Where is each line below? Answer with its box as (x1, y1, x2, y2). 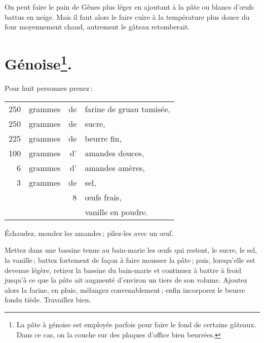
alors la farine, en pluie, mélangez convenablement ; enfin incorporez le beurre (5, 284, 245, 295)
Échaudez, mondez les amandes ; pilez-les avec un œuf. (5, 227, 173, 238)
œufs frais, (85, 191, 122, 203)
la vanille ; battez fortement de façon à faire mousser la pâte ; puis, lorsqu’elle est (5, 255, 255, 265)
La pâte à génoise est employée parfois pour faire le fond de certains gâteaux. (16, 319, 256, 329)
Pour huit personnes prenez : (5, 83, 93, 93)
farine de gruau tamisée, (85, 102, 170, 115)
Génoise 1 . (5, 51, 72, 74)
